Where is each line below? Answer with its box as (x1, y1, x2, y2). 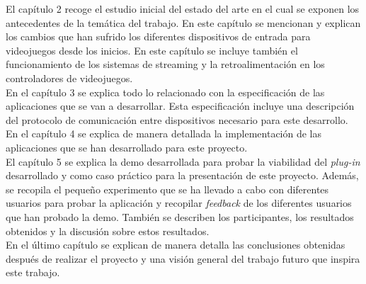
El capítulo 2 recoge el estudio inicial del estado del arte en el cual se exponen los (6, 1, 360, 16)
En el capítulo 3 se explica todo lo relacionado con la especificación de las (6, 84, 325, 99)
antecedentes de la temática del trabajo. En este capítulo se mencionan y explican (6, 15, 361, 30)
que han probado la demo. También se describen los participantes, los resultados (6, 209, 354, 224)
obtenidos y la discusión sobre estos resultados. (6, 223, 210, 238)
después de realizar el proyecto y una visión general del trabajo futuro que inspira (6, 251, 360, 266)
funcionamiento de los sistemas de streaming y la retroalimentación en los (6, 57, 325, 72)
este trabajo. (6, 265, 60, 280)
